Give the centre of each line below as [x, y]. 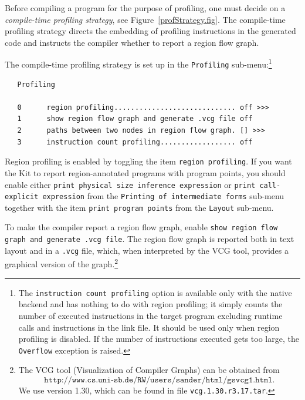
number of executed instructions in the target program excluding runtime [150, 315]
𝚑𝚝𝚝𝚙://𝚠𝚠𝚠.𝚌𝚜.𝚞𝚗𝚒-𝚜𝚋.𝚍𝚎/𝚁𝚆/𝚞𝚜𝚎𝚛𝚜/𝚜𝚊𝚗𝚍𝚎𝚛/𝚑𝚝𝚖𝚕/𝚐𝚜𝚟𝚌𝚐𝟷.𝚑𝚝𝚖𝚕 [158, 380]
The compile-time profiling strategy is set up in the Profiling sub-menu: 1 [138, 63]
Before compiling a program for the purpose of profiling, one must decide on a [145, 8]
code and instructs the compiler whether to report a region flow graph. [132, 42]
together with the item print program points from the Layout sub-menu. [139, 207]
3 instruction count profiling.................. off [135, 142]
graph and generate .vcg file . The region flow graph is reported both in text [150, 239]
